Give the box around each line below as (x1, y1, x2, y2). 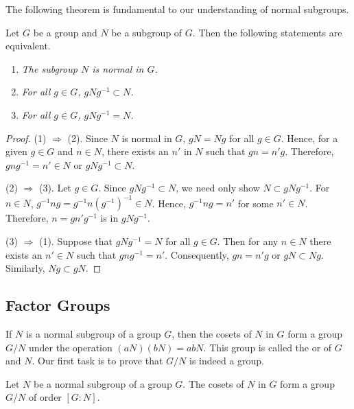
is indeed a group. (189, 353, 265, 368)
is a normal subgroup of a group (25, 327, 161, 341)
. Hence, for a (281, 130, 338, 145)
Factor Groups (5, 294, 110, 316)
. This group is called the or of (203, 340, 332, 354)
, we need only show (176, 180, 260, 195)
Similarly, (5, 261, 45, 275)
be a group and (33, 25, 97, 39)
